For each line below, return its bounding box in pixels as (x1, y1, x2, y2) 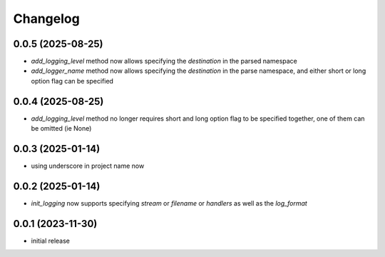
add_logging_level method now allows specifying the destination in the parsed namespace (31, 57, 297, 66)
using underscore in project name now (31, 161, 145, 171)
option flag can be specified (31, 76, 114, 85)
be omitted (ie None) (31, 124, 92, 133)
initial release (31, 236, 71, 245)
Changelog (13, 11, 80, 26)
